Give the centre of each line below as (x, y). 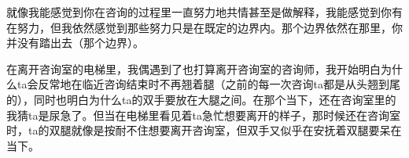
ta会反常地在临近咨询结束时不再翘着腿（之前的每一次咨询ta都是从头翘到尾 (208, 84)
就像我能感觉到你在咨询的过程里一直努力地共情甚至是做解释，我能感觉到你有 (204, 12)
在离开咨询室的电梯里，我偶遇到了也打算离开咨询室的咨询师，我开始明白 (193, 68)
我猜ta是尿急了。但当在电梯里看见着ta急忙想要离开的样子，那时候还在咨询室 (203, 115)
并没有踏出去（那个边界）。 (75, 43)
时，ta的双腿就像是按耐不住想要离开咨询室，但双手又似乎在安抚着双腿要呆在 (204, 130)
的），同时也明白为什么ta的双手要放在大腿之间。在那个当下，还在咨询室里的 (201, 99)
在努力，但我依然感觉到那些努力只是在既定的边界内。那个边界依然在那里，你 (204, 27)
